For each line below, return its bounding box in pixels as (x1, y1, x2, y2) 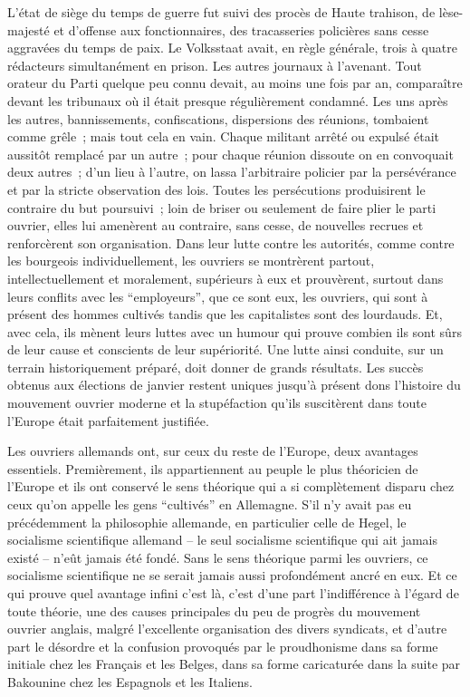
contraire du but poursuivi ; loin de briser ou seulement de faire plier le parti (7, 198, 436, 217)
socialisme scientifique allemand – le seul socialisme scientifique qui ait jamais (7, 530, 438, 549)
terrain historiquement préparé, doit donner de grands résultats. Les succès (7, 357, 424, 376)
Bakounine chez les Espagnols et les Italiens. (7, 672, 254, 691)
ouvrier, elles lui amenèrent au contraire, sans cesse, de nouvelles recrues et (7, 216, 424, 235)
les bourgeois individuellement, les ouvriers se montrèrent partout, (7, 251, 375, 270)
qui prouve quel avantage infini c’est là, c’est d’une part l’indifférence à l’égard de (7, 584, 459, 602)
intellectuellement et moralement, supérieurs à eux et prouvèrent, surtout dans (7, 268, 444, 287)
